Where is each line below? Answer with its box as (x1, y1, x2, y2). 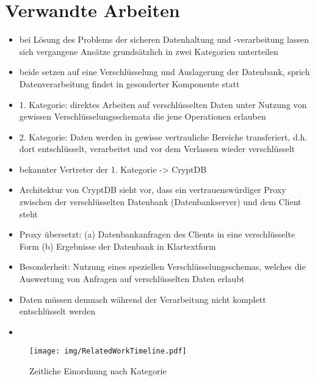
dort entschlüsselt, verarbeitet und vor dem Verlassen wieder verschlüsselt (19, 142, 295, 155)
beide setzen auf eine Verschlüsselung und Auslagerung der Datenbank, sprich (19, 65, 310, 78)
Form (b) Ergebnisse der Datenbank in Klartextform (19, 239, 216, 252)
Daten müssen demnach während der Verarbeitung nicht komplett (19, 292, 266, 305)
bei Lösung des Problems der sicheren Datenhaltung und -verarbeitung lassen (19, 33, 309, 46)
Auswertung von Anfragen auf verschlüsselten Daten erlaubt (19, 272, 245, 285)
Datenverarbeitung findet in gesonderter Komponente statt (19, 77, 240, 90)
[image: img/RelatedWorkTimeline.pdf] (29, 347, 187, 356)
